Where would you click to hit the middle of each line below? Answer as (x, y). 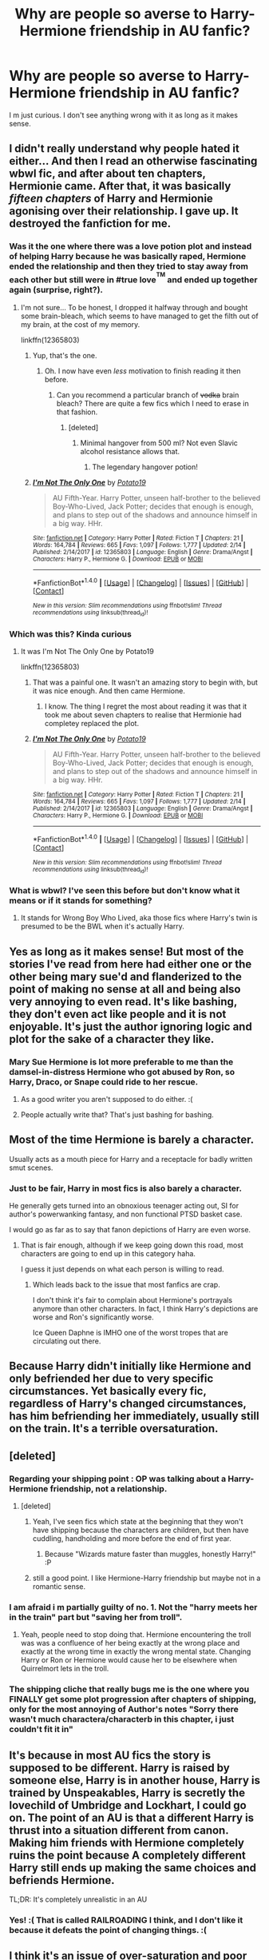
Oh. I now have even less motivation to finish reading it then (143, 371)
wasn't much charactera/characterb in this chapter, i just (122, 1719)
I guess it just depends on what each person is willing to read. (122, 1269)
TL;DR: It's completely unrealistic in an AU (78, 1899)
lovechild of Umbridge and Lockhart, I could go (128, 1805)
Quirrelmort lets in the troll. (65, 1669)
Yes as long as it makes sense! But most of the (127, 951)
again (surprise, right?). (56, 290)
